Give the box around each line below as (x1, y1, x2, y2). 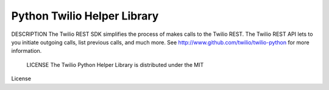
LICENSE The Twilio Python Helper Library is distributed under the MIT (26, 61, 204, 68)
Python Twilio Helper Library (11, 9, 159, 22)
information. (11, 47, 42, 55)
